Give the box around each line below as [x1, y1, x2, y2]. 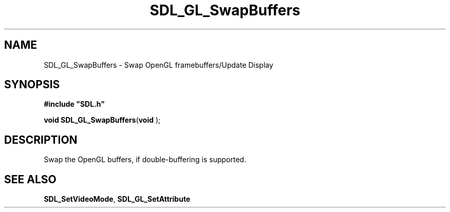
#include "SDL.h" [44, 100, 105, 109]
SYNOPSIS [4, 78, 60, 91]
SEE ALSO [4, 172, 57, 186]
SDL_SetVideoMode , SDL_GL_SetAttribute [44, 195, 191, 204]
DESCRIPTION [4, 133, 78, 146]
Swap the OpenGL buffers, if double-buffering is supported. [44, 155, 247, 164]
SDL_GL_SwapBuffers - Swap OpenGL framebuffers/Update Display [44, 60, 273, 69]
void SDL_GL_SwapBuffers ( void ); [44, 115, 161, 125]
